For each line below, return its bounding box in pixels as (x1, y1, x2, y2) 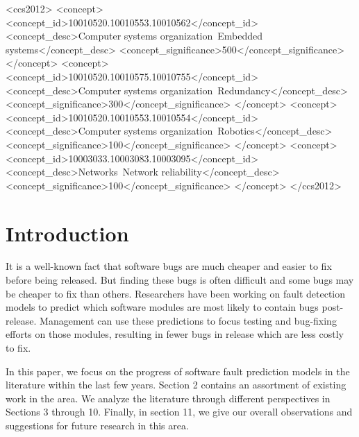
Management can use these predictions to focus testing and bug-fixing (40, 313, 337, 327)
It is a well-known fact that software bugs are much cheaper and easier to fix (6, 259, 332, 273)
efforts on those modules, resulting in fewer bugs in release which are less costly (6, 327, 344, 341)
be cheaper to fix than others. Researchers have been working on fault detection (6, 286, 346, 300)
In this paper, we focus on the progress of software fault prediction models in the (6, 363, 350, 378)
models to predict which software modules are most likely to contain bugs (6, 300, 319, 314)
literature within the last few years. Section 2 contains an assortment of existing (6, 377, 347, 392)
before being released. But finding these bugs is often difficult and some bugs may (6, 273, 354, 287)
